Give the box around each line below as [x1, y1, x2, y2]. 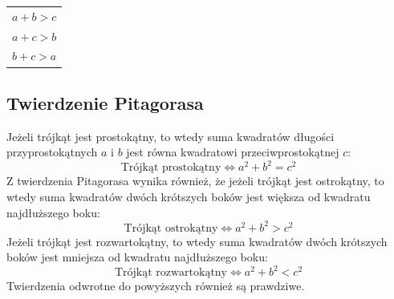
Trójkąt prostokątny [120, 162, 221, 174]
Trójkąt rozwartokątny [114, 267, 228, 279]
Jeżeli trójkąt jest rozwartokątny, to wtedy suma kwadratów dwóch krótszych [6, 232, 388, 249]
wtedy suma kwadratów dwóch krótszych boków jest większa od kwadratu [6, 188, 371, 205]
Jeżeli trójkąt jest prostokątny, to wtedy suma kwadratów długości [6, 127, 335, 144]
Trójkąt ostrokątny [124, 222, 218, 234]
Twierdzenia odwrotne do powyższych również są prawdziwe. [6, 277, 305, 294]
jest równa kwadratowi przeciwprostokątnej [126, 143, 339, 160]
